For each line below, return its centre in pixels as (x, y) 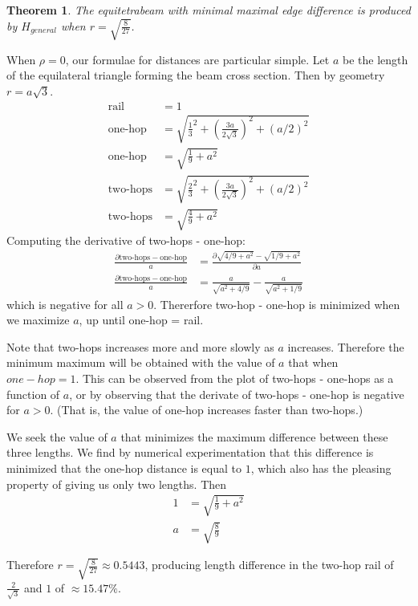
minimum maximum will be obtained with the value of (141, 362)
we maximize (38, 320)
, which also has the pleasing (321, 468)
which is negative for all (65, 304)
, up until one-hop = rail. (141, 320)
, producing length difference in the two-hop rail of (269, 565)
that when (313, 362)
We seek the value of (57, 436)
